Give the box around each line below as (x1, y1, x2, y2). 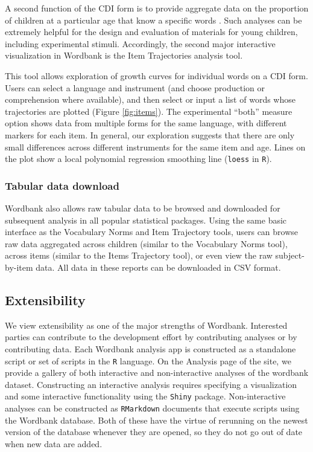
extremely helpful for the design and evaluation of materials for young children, (5, 25, 298, 38)
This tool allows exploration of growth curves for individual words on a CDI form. (5, 69, 308, 82)
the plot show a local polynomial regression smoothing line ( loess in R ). (5, 152, 272, 165)
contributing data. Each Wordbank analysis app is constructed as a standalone (5, 342, 296, 355)
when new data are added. (5, 437, 103, 450)
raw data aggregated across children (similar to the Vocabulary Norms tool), (5, 237, 288, 250)
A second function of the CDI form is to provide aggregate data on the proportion (5, 2, 309, 14)
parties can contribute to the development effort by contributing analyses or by (5, 331, 297, 343)
